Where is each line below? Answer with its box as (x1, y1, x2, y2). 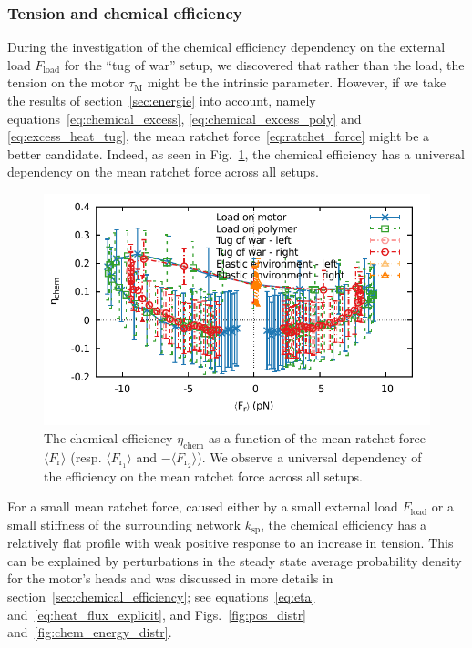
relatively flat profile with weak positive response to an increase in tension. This (7, 533, 454, 552)
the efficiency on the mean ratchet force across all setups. (44, 466, 363, 485)
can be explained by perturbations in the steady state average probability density (7, 551, 462, 570)
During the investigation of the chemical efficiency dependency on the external (7, 37, 446, 56)
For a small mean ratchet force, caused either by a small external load (7, 497, 398, 516)
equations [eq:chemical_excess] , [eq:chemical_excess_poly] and (7, 108, 362, 127)
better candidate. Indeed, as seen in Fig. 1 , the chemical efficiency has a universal (7, 144, 465, 163)
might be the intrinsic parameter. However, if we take (147, 73, 446, 92)
